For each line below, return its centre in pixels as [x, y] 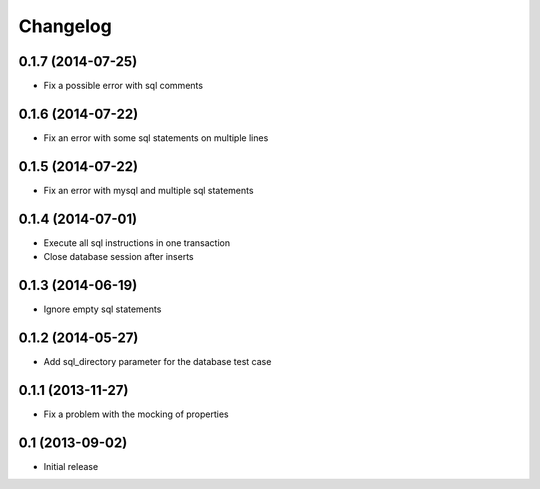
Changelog [65, 26]
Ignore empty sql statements [102, 309]
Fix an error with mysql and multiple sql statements [148, 190]
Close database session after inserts [118, 257]
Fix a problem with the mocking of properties [136, 414]
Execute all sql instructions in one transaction [136, 242]
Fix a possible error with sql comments [123, 86]
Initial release [71, 466]
